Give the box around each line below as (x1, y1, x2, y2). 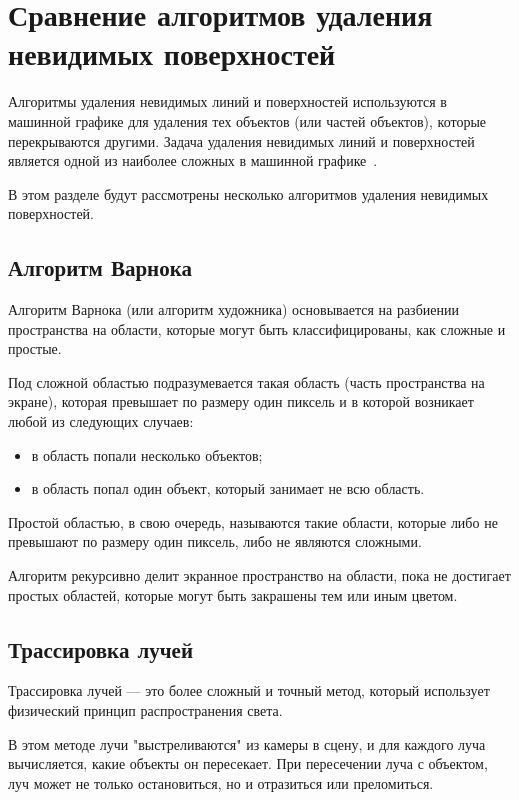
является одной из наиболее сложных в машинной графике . (8, 150, 378, 171)
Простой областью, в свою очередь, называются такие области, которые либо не (8, 511, 498, 532)
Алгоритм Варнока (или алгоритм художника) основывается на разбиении (8, 299, 459, 320)
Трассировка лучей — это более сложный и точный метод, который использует (8, 680, 490, 701)
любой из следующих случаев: (8, 411, 194, 432)
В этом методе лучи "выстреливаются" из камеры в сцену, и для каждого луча (8, 733, 486, 754)
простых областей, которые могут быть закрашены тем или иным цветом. (8, 584, 458, 605)
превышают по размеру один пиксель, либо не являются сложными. (8, 531, 422, 552)
